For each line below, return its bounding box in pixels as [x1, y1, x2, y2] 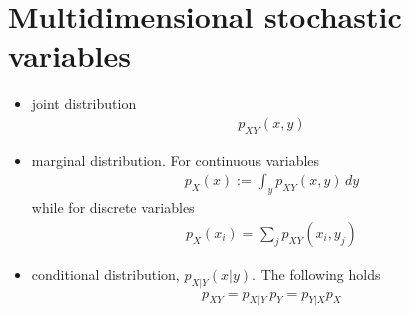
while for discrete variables [31, 197, 195, 218]
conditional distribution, [31, 263, 180, 284]
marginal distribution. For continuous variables [31, 149, 320, 170]
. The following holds [252, 263, 381, 284]
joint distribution [31, 93, 137, 114]
